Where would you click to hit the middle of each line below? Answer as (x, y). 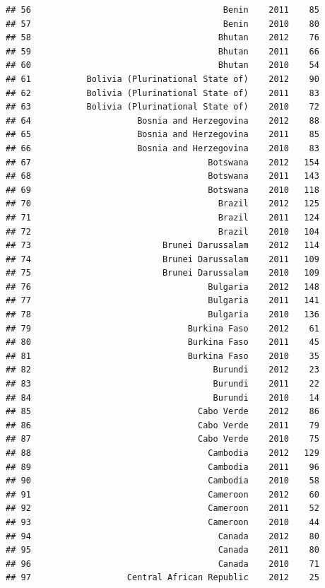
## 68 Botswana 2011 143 (162, 176)
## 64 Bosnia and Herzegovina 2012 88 (162, 120)
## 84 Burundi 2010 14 (162, 398)
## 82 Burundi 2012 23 (162, 370)
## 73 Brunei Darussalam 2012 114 (162, 246)
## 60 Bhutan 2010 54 (162, 65)
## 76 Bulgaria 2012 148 (162, 287)
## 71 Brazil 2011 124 (162, 217)
